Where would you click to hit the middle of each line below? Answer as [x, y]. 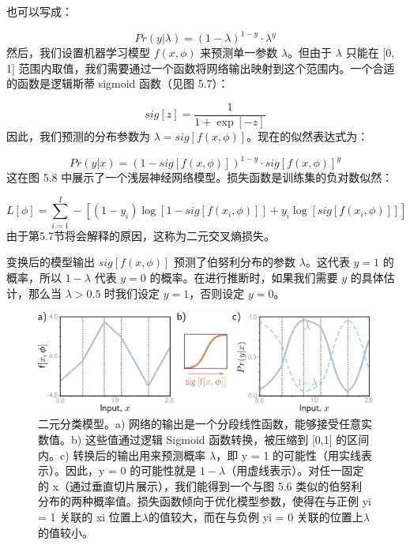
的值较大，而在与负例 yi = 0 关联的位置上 [256, 517]
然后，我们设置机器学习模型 [78, 53]
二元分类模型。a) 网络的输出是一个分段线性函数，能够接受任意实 [205, 424]
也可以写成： [39, 11]
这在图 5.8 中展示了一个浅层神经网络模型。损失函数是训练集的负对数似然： [200, 177]
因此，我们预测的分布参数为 [78, 135]
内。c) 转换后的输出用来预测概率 [122, 455]
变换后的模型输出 [51, 262]
